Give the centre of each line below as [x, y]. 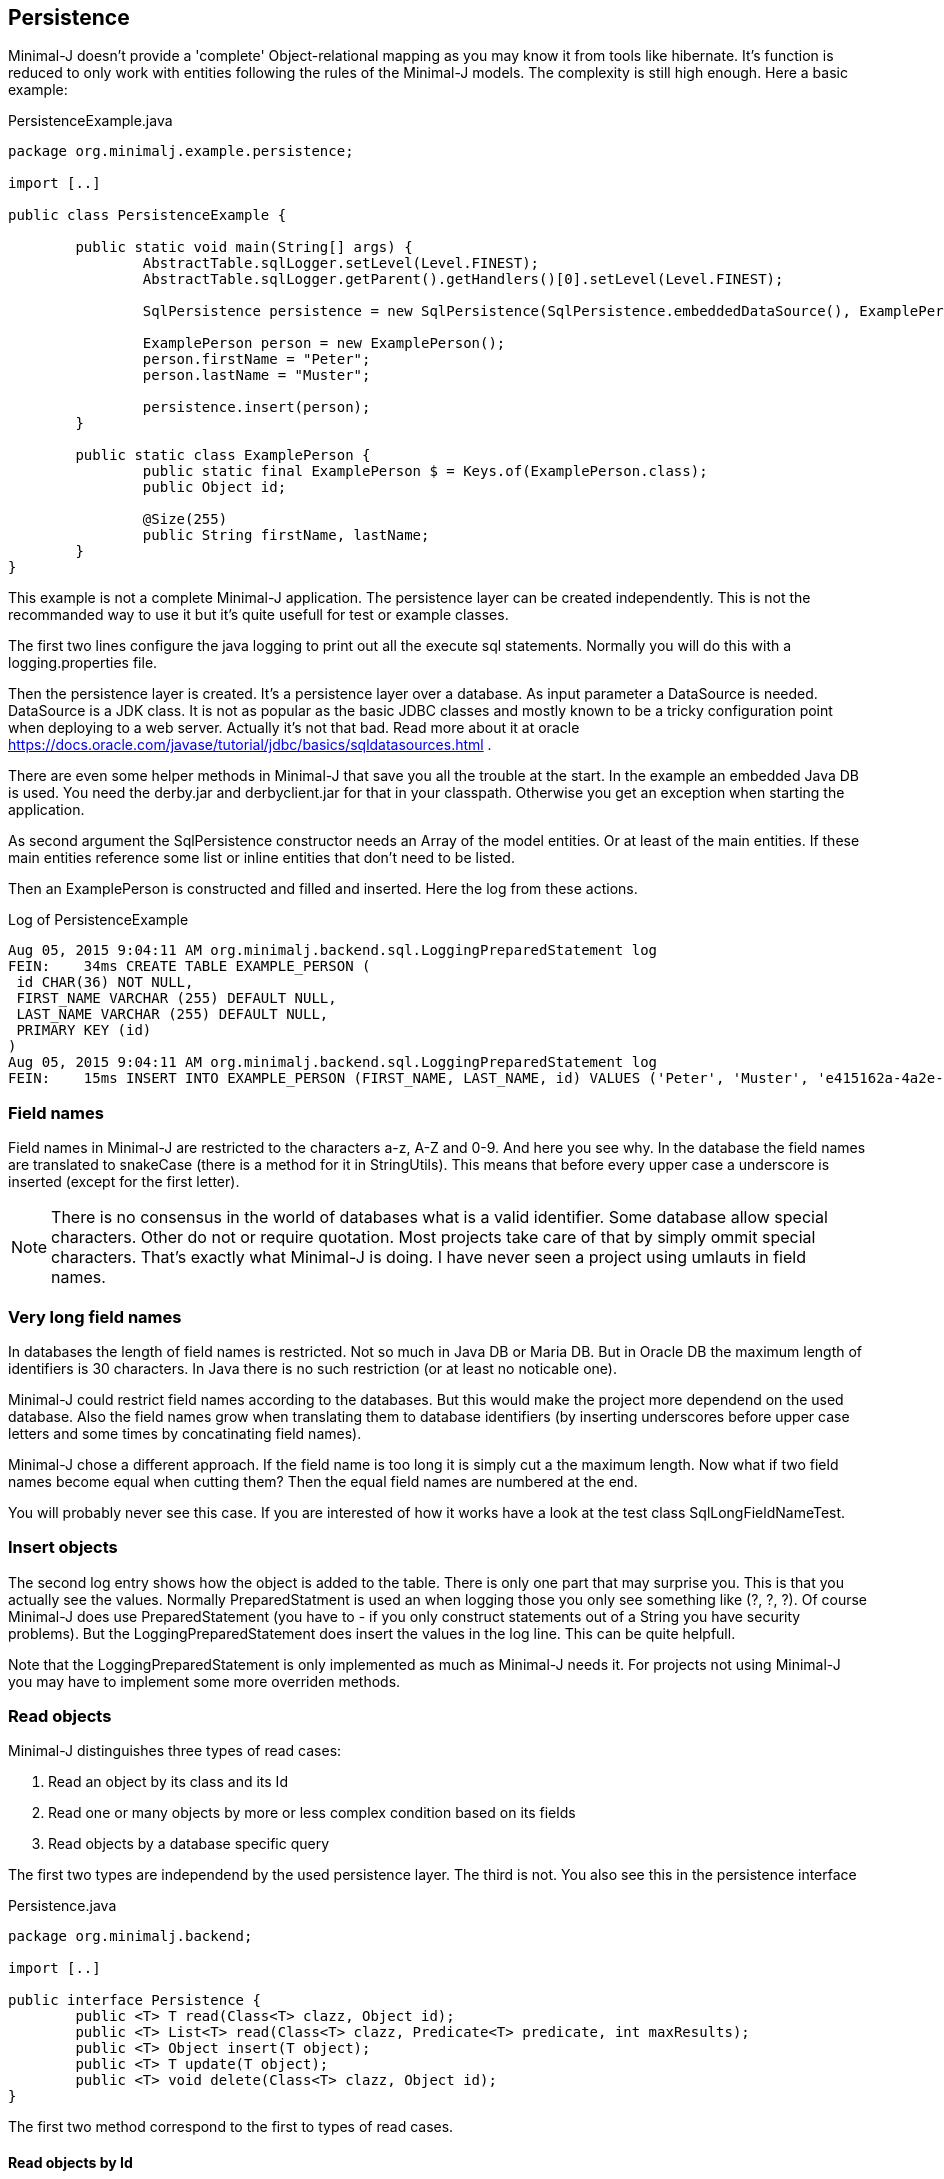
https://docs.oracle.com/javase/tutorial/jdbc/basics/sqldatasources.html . [250, 745]
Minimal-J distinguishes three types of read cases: [175, 1751]
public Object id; [214, 487]
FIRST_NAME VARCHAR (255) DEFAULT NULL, [176, 998]
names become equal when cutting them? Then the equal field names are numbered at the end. [323, 1481]
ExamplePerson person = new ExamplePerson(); [324, 343]
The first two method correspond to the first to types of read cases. [231, 2127]
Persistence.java [62, 1906]
